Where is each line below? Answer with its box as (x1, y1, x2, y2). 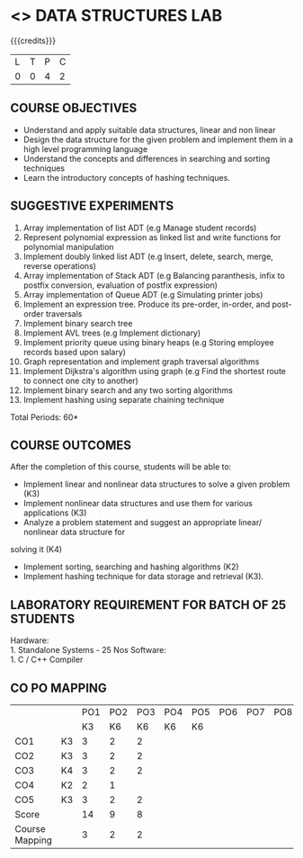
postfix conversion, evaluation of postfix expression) (22, 280, 218, 290)
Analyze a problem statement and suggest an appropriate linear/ (22, 517, 263, 528)
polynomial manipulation (22, 241, 115, 252)
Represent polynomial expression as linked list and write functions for (22, 231, 281, 243)
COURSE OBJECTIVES (10, 101, 138, 116)
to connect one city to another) (22, 375, 138, 386)
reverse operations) (22, 260, 97, 271)
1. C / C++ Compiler (10, 654, 84, 666)
